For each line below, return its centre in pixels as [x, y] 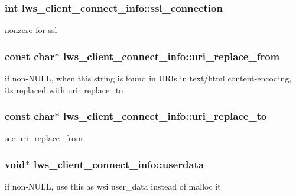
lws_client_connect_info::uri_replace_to [165, 116]
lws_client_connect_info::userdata [119, 164]
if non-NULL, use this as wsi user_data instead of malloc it [113, 186]
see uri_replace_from [44, 138]
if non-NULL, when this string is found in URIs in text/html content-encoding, [148, 78]
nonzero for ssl [31, 30]
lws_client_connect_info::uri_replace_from [171, 56]
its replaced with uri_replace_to [64, 89]
